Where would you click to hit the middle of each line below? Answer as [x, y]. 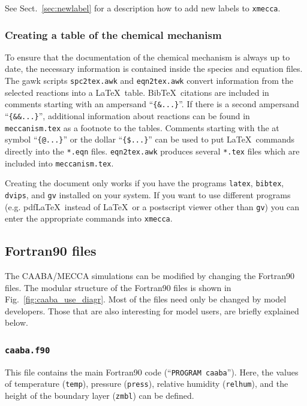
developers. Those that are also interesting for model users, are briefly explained [152, 310]
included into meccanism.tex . [59, 163]
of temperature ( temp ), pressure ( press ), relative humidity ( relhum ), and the [147, 384]
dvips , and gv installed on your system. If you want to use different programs [148, 194]
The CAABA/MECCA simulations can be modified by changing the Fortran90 [150, 276]
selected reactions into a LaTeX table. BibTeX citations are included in [137, 92]
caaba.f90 [28, 350]
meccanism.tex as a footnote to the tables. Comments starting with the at [142, 127]
